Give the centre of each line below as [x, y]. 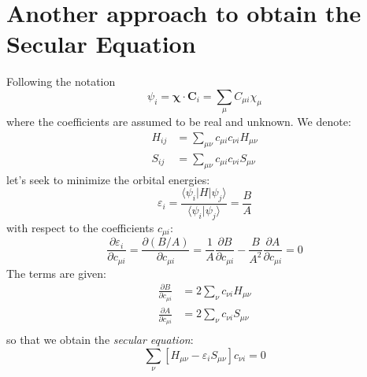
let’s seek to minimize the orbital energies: [108, 179]
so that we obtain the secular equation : [100, 340]
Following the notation [61, 81]
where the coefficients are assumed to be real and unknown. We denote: [179, 122]
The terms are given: [56, 273]
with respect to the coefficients [80, 227]
